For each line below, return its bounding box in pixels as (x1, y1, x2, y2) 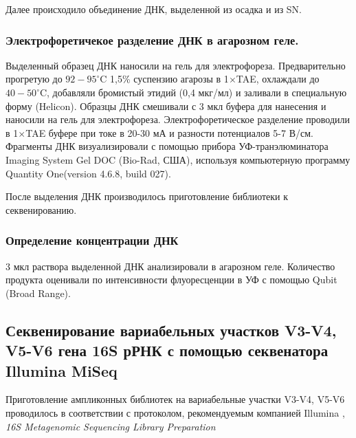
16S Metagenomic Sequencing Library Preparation (5, 419, 216, 433)
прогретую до (5, 72, 63, 86)
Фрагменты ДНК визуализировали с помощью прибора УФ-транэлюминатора (5, 139, 329, 153)
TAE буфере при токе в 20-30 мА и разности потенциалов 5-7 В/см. (25, 125, 313, 140)
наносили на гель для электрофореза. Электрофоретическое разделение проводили (5, 112, 350, 127)
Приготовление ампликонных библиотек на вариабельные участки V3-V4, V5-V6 (5, 392, 345, 406)
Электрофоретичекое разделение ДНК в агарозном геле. (5, 31, 299, 48)
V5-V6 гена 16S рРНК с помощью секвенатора (5, 340, 329, 361)
